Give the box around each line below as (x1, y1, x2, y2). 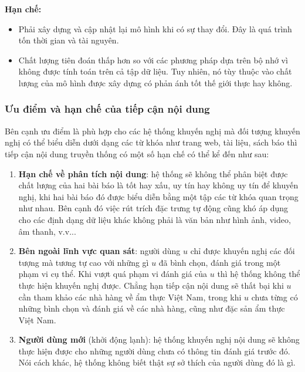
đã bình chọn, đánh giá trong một (158, 256, 281, 268)
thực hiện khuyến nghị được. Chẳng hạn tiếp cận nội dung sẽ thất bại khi (18, 279, 284, 291)
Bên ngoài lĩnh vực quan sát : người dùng (18, 245, 181, 257)
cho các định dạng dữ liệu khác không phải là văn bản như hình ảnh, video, (18, 213, 291, 225)
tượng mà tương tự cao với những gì (18, 256, 149, 268)
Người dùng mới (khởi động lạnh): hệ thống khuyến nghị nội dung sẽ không (18, 333, 300, 346)
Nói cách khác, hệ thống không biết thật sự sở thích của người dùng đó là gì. (18, 356, 296, 368)
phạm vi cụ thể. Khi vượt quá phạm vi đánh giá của (18, 268, 208, 280)
